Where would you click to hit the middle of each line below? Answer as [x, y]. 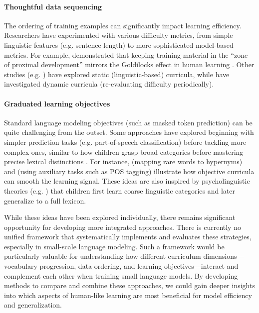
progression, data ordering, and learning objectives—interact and [139, 266]
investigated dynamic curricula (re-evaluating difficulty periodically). [109, 84]
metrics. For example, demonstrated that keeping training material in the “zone [126, 54]
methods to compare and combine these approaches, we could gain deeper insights [129, 285]
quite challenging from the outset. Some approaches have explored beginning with [129, 132]
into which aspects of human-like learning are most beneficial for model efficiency [128, 295]
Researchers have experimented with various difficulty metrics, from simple [119, 35]
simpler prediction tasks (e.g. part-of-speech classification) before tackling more [125, 142]
